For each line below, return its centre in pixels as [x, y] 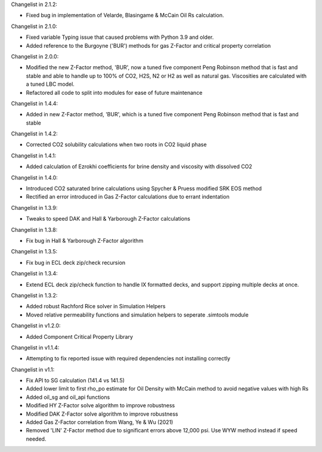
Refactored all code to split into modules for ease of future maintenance [114, 92]
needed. [36, 439]
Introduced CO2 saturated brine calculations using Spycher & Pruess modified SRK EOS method [144, 188]
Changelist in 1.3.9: [34, 208]
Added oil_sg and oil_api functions [68, 397]
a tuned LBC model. [50, 84]
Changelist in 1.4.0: [34, 177]
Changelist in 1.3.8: [34, 230]
